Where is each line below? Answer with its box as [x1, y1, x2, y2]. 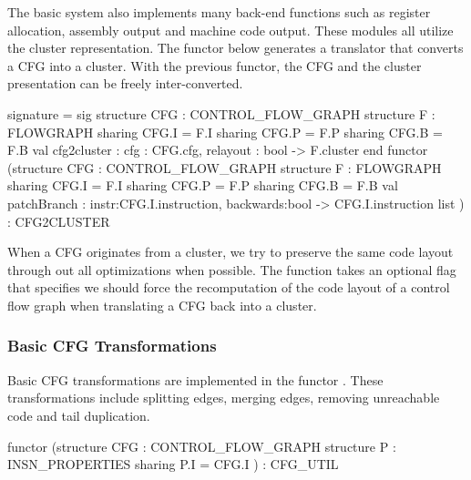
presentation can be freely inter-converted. [7, 74, 243, 93]
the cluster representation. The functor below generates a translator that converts [7, 38, 464, 57]
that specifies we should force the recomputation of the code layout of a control [7, 278, 450, 297]
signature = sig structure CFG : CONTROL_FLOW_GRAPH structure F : [7, 104, 435, 123]
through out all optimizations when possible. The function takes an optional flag [7, 260, 456, 279]
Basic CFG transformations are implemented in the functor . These [7, 370, 384, 389]
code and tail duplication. [7, 405, 150, 424]
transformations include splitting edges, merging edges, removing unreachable [7, 388, 440, 407]
